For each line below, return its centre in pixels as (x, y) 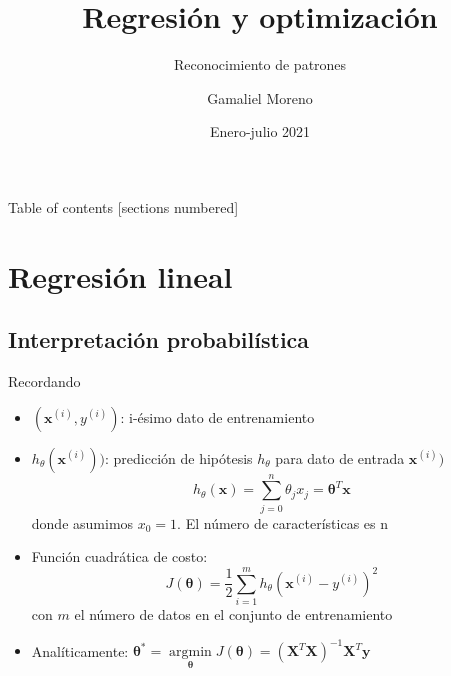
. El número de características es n (282, 522)
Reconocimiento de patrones (260, 64)
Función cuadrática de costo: (119, 556)
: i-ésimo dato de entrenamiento (217, 416)
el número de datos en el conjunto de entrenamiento (233, 614)
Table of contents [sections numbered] (123, 206)
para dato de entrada (340, 457)
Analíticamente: (80, 650)
